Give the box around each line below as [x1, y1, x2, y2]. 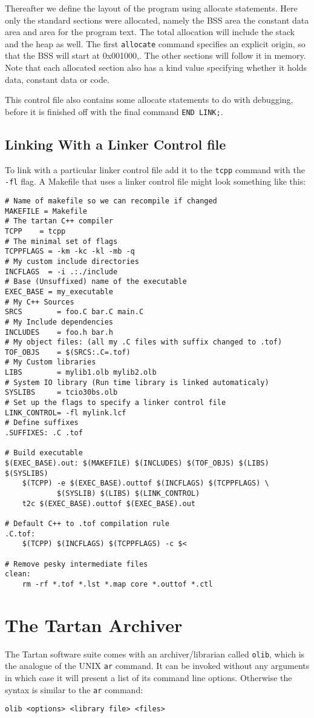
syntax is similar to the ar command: [5, 683, 143, 696]
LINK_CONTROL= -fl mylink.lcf [5, 408, 126, 417]
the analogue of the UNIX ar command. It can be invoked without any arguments [5, 659, 310, 672]
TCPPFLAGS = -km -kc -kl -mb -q [5, 247, 135, 256]
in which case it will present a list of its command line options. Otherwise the [5, 671, 292, 684]
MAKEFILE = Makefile [5, 206, 88, 216]
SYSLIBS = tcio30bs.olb [5, 388, 118, 397]
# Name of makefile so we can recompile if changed [5, 196, 217, 205]
